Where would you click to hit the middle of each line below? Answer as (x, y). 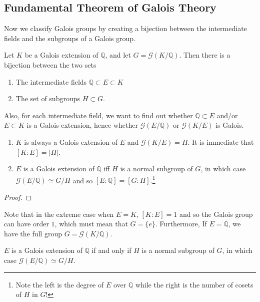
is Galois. (230, 125)
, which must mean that (91, 224)
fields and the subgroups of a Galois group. (70, 38)
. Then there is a (205, 55)
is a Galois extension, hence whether (82, 125)
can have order (26, 224)
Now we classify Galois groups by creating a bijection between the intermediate (125, 28)
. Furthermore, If (181, 224)
